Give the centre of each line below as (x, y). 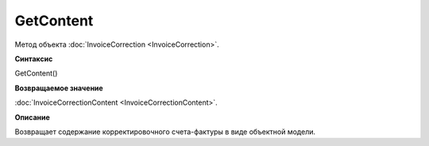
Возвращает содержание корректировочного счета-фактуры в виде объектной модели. (165, 132)
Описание (33, 117)
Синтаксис (34, 59)
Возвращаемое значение (59, 88)
